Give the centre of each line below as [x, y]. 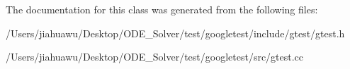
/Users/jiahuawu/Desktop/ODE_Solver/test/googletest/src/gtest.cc [155, 57]
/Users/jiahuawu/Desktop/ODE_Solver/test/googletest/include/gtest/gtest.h [175, 33]
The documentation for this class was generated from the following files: [162, 9]
